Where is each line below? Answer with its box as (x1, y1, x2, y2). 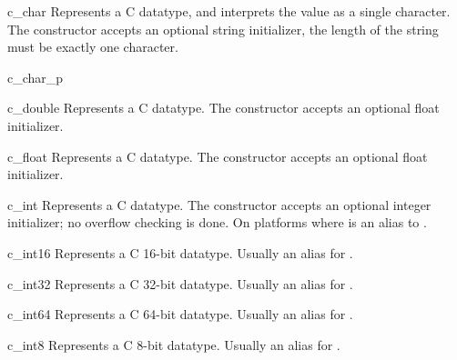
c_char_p (7, 67, 64, 86)
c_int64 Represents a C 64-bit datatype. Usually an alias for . (7, 305, 353, 324)
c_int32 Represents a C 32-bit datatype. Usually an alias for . (7, 274, 353, 293)
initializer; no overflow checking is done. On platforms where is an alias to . (7, 213, 427, 232)
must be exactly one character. (7, 37, 178, 56)
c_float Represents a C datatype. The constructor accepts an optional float (7, 146, 428, 165)
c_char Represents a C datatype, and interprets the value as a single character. (7, 2, 451, 20)
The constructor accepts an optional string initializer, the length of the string (7, 19, 439, 38)
